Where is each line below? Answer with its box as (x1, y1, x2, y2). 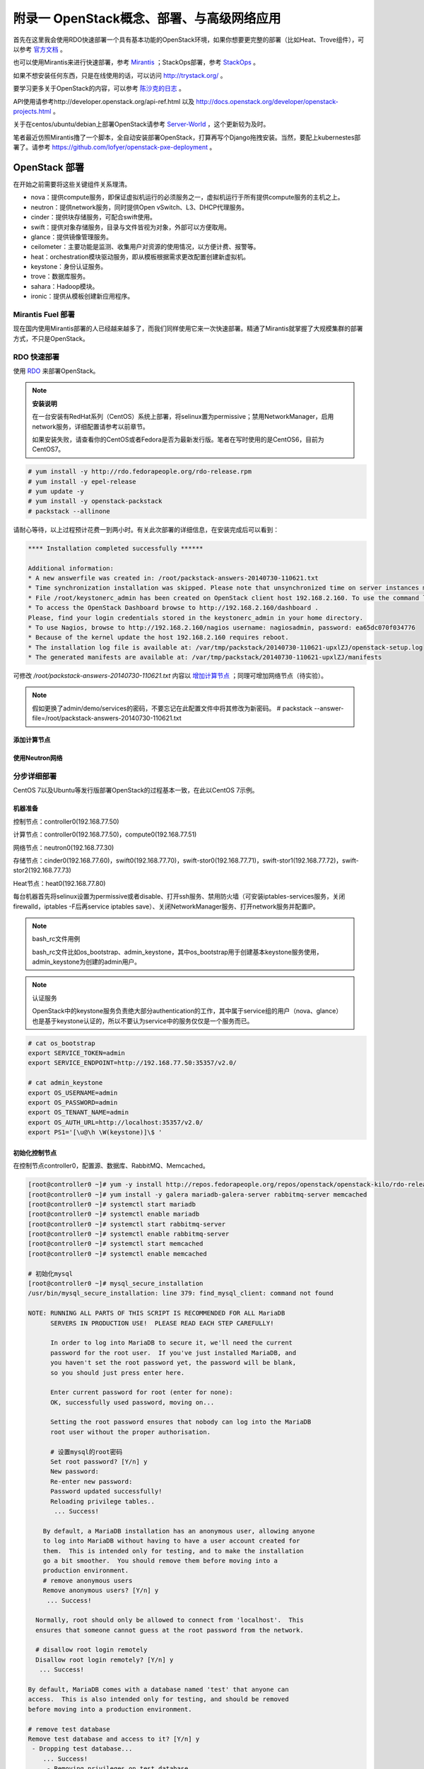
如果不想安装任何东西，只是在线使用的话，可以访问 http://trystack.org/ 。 (13, 71, 227, 79)
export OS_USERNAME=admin (28, 1088, 118, 1097)
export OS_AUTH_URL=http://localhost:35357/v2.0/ (28, 1118, 204, 1126)
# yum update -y (28, 488, 85, 495)
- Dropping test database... (32, 1745, 133, 1753)
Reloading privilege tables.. (50, 1497, 155, 1505)
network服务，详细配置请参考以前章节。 (32, 422, 149, 431)
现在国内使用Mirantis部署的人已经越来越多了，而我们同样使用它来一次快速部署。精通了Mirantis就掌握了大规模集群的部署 (13, 324, 363, 333)
